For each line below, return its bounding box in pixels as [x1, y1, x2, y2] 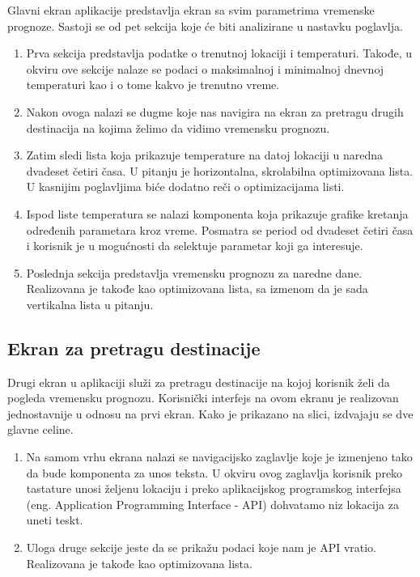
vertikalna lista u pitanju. [26, 295, 154, 312]
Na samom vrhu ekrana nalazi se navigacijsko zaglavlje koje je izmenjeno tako [26, 448, 413, 465]
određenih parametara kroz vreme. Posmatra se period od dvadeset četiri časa [26, 221, 414, 238]
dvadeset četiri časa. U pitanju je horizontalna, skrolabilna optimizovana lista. [26, 162, 414, 179]
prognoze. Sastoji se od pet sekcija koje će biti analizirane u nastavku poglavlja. [7, 17, 403, 34]
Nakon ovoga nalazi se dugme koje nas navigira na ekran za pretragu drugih [26, 103, 404, 120]
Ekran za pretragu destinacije [7, 335, 261, 360]
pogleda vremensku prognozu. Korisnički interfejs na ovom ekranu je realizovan [7, 389, 399, 406]
